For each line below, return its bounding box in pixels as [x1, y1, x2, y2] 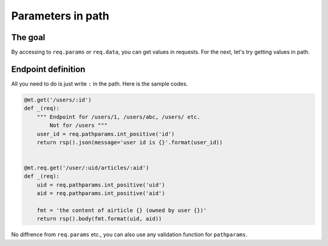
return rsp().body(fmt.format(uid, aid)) [36, 216, 162, 222]
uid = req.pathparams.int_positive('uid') [36, 181, 165, 188]
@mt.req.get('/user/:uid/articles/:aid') [24, 165, 149, 171]
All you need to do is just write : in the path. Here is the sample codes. [11, 80, 188, 87]
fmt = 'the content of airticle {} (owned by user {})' [36, 207, 207, 214]
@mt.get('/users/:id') [24, 96, 92, 103]
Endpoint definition [11, 64, 86, 74]
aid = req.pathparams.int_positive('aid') [36, 190, 165, 197]
